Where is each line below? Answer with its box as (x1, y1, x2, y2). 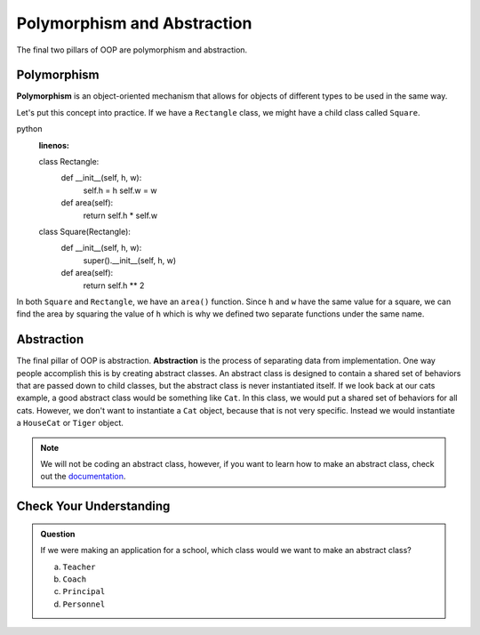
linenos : (38, 140, 70, 150)
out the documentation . (40, 471, 126, 482)
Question (40, 528, 76, 539)
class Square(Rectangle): (38, 226, 131, 237)
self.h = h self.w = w (83, 185, 157, 196)
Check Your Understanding (16, 499, 171, 514)
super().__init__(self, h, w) (83, 254, 177, 266)
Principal (62, 587, 106, 597)
